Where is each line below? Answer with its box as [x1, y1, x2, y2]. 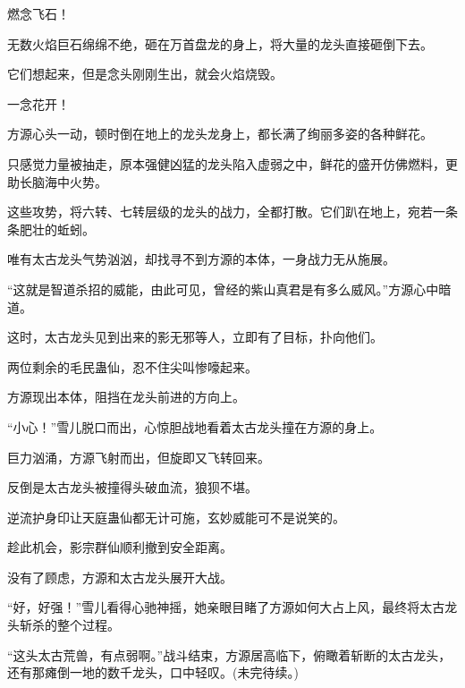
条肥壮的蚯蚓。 [7, 219, 95, 238]
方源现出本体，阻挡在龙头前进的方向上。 [7, 387, 245, 406]
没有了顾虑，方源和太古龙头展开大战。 [7, 567, 232, 586]
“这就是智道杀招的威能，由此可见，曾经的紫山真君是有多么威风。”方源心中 [7, 279, 439, 298]
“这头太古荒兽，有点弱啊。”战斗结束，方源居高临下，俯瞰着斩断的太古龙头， [7, 645, 452, 664]
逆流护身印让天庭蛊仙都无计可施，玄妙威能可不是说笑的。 [7, 507, 345, 526]
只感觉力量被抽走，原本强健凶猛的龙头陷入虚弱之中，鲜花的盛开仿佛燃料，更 [7, 154, 458, 173]
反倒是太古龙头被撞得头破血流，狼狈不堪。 [7, 478, 258, 497]
